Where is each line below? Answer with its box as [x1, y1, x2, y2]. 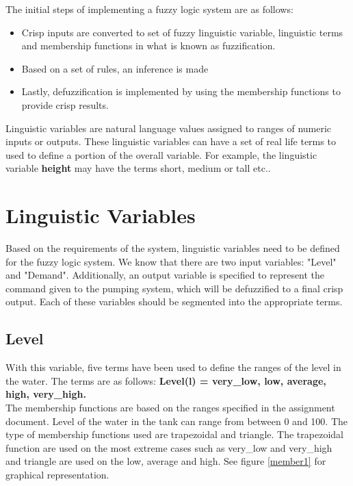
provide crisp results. [21, 97, 109, 112]
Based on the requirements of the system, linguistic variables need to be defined [5, 241, 340, 255]
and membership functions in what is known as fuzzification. [21, 38, 276, 53]
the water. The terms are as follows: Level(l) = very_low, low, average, [5, 373, 326, 387]
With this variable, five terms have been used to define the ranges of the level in [5, 360, 341, 374]
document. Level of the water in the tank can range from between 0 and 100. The [5, 413, 348, 428]
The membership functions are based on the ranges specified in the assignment [5, 400, 335, 415]
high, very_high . [5, 387, 86, 401]
